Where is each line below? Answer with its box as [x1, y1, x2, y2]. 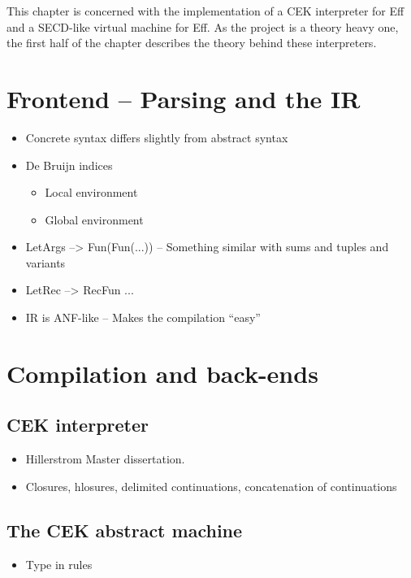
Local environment [45, 184, 138, 201]
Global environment [45, 211, 144, 228]
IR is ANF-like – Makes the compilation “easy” [25, 309, 261, 326]
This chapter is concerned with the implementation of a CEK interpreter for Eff [6, 2, 405, 19]
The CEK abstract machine [6, 517, 243, 542]
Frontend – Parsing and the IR [6, 81, 361, 115]
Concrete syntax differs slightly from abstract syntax [25, 128, 288, 146]
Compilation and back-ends [6, 356, 318, 389]
